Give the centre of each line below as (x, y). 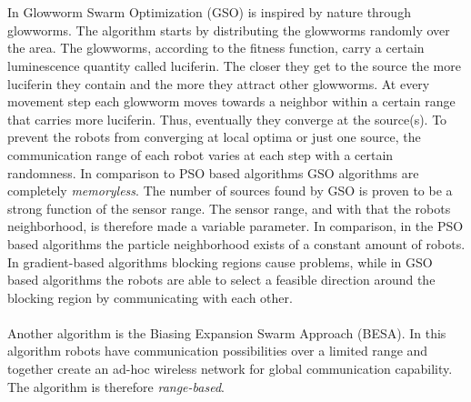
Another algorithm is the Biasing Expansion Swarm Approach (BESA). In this (227, 332)
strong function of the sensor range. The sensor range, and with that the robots (229, 208)
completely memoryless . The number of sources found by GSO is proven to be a (230, 191)
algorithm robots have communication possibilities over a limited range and (218, 351)
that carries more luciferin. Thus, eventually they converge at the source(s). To (227, 119)
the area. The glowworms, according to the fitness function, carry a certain (216, 48)
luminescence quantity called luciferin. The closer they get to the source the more (234, 65)
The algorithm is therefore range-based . (116, 386)
